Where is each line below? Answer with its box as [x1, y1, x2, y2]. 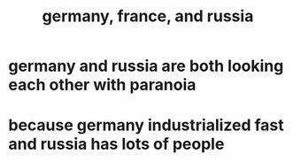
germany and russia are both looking [8, 56, 284, 76]
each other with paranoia [8, 75, 197, 95]
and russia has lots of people [8, 135, 225, 154]
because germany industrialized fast [8, 115, 284, 135]
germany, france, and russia [42, 6, 254, 27]
